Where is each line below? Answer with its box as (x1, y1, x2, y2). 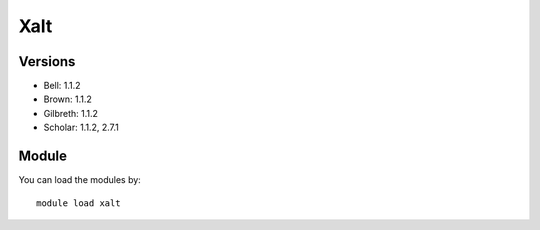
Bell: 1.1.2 (43, 80, 81, 92)
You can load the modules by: (18, 174, 142, 186)
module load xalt (36, 197, 121, 209)
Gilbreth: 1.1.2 (43, 107, 99, 119)
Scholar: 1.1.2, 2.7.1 (43, 121, 119, 134)
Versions (18, 53, 76, 70)
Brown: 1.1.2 (43, 93, 92, 105)
